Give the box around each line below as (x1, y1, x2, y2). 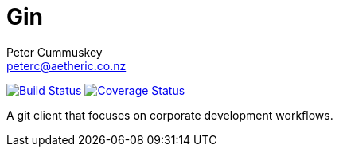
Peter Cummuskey (6, 45, 103, 59)
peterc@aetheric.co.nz (6, 58, 127, 73)
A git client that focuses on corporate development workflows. (6, 108, 333, 122)
